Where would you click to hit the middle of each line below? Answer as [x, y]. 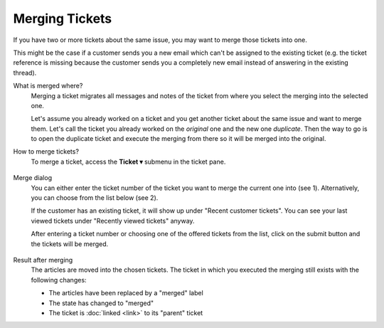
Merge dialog [33, 178]
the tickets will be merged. [70, 244]
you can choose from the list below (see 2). [95, 198]
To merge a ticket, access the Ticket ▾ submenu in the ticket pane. [128, 162]
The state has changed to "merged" [101, 303]
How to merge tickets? [46, 152]
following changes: [59, 280]
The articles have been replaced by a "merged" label [126, 293]
